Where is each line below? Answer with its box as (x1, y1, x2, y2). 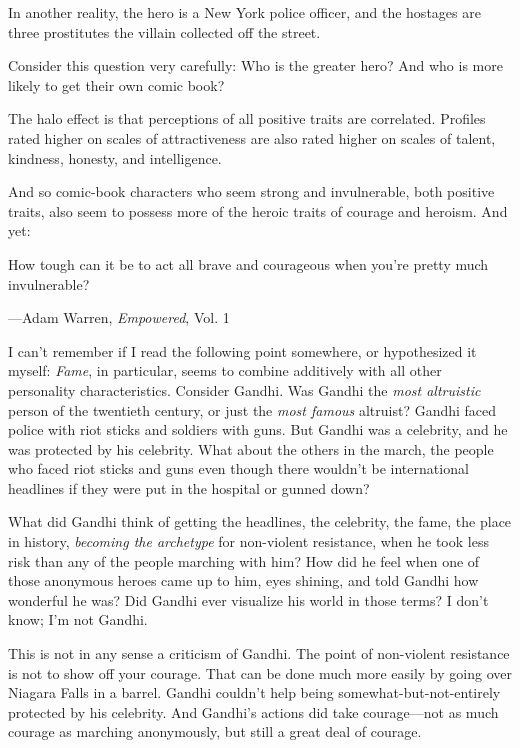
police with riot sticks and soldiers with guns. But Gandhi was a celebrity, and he (8, 419, 508, 440)
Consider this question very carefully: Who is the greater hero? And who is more (8, 55, 503, 76)
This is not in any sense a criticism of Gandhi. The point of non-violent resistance (8, 643, 510, 664)
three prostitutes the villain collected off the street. (8, 21, 321, 42)
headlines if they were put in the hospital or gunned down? (8, 477, 370, 498)
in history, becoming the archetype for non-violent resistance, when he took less (8, 531, 489, 552)
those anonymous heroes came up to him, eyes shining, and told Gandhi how (8, 570, 479, 591)
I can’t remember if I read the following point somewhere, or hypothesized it (8, 340, 477, 361)
